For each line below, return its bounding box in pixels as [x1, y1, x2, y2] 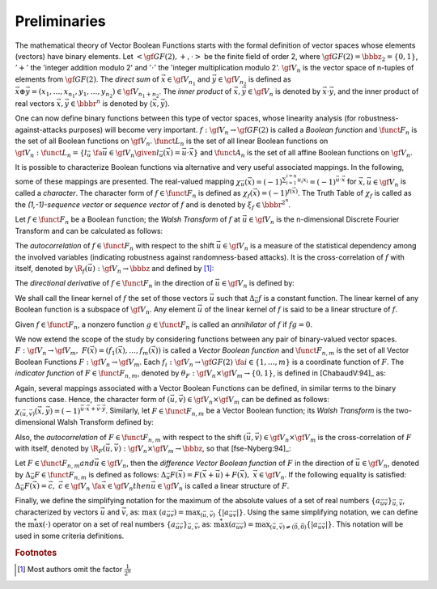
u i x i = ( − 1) [296, 176, 336, 186]
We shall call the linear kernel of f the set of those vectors [15, 293, 208, 303]
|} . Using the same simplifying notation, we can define [235, 506, 418, 517]
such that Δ [216, 293, 255, 303]
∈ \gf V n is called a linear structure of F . [156, 481, 290, 493]
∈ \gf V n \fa [64, 481, 102, 493]
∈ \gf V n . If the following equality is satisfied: [258, 469, 407, 481]
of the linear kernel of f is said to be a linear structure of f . [204, 304, 398, 315]
